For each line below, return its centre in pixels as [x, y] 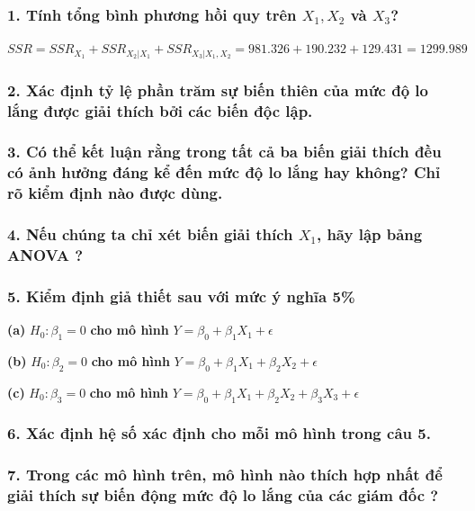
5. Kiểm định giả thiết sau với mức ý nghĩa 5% [181, 296]
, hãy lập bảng [369, 234]
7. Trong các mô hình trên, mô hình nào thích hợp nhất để [225, 475]
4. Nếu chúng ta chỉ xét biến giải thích [150, 234]
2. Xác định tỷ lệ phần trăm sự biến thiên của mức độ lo [218, 90]
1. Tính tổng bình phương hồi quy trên [152, 14]
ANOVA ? [45, 254]
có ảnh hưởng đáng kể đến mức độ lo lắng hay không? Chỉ [224, 172]
